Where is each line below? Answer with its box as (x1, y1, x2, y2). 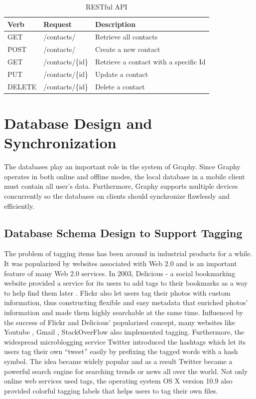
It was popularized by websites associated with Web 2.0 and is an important (4, 258, 237, 268)
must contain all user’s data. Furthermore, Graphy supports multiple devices (4, 181, 238, 191)
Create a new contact (95, 44, 160, 54)
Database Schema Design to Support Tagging (4, 225, 243, 240)
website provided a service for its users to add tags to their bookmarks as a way (4, 278, 248, 288)
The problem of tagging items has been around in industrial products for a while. (4, 248, 253, 259)
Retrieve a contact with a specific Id (95, 56, 206, 67)
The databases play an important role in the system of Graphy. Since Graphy (4, 161, 241, 172)
